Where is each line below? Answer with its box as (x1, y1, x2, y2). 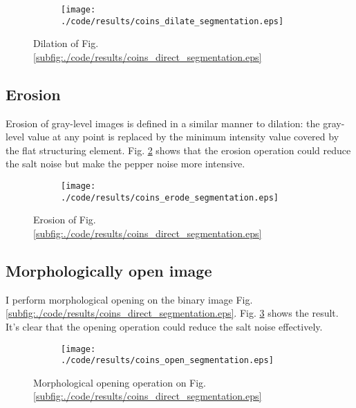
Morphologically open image (6, 259, 212, 281)
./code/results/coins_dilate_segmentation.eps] (61, 16, 284, 26)
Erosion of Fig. (33, 212, 96, 227)
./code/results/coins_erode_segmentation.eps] (61, 192, 279, 203)
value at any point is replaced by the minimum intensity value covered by (27, 129, 339, 144)
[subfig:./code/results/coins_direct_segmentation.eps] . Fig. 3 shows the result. (6, 306, 339, 320)
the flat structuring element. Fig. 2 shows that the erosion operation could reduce (6, 142, 351, 157)
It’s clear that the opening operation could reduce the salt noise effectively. (6, 319, 323, 333)
